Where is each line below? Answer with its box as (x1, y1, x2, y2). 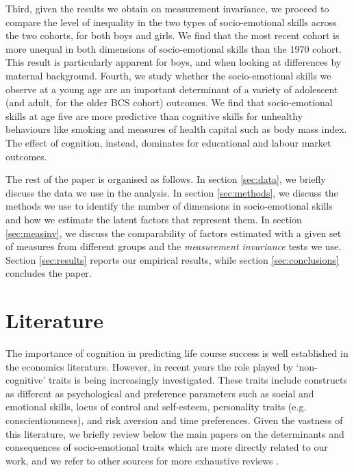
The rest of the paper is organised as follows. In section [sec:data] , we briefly (5, 172, 326, 186)
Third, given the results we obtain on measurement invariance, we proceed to (5, 1, 329, 15)
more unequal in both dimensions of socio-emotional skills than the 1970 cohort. (5, 41, 342, 55)
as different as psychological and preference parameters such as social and (5, 386, 314, 400)
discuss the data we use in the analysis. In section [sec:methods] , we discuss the (5, 185, 338, 199)
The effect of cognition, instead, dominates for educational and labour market (5, 135, 331, 149)
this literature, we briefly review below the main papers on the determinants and (5, 426, 344, 440)
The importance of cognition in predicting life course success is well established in (5, 346, 349, 360)
